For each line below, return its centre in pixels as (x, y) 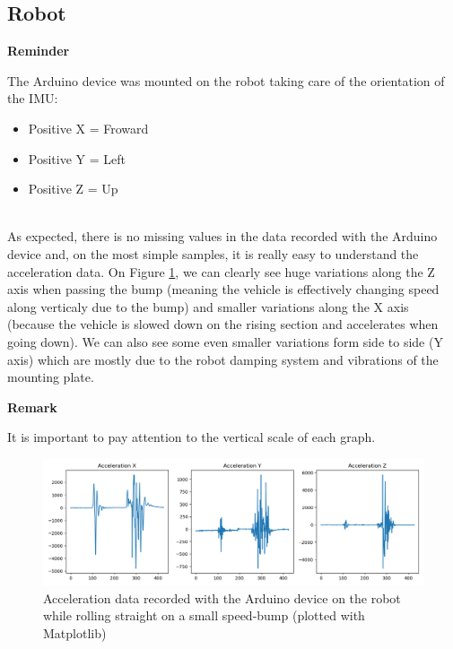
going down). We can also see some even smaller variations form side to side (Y (225, 341)
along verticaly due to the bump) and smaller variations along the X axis (208, 306)
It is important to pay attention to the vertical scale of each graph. (192, 437)
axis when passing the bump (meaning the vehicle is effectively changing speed (223, 289)
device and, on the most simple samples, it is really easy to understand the (213, 253)
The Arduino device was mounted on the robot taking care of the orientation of (226, 80)
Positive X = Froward (88, 128)
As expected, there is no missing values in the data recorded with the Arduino (222, 236)
